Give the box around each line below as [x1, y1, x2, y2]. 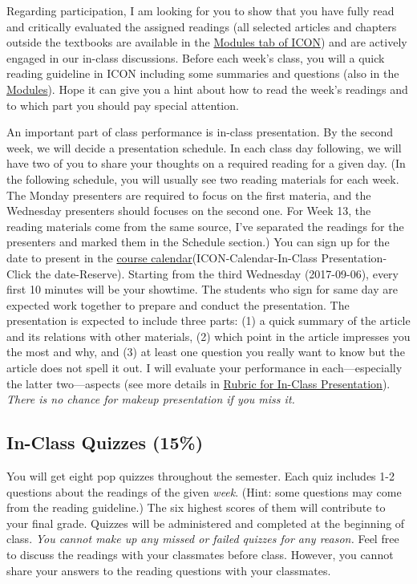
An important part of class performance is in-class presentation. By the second [6, 124, 393, 140]
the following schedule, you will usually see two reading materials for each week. [6, 170, 399, 187]
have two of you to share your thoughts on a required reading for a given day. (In [6, 155, 406, 172]
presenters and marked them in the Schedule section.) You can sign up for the [6, 233, 390, 250]
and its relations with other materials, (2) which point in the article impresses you [6, 327, 411, 344]
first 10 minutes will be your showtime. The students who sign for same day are [6, 281, 398, 298]
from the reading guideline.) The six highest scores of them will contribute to [6, 499, 386, 516]
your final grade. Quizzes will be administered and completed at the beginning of [6, 514, 405, 531]
